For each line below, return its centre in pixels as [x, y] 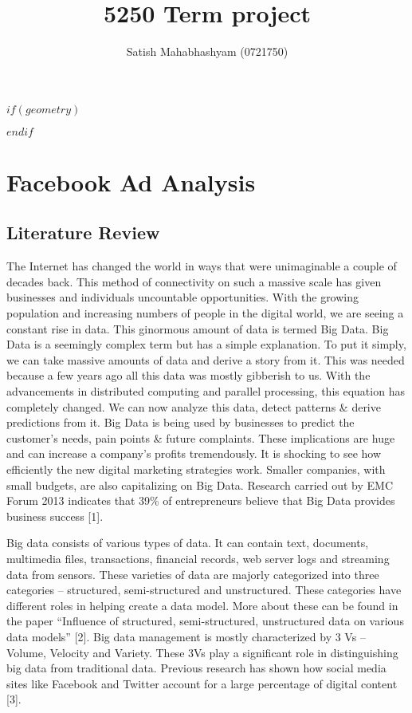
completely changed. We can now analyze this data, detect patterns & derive [194, 406]
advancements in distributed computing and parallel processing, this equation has [206, 391]
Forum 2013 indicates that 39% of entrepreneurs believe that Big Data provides [201, 500]
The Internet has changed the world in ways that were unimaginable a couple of [202, 266]
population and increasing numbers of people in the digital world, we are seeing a [205, 313]
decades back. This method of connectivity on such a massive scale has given [194, 281]
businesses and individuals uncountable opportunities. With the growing [183, 297]
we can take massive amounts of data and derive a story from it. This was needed [206, 359]
